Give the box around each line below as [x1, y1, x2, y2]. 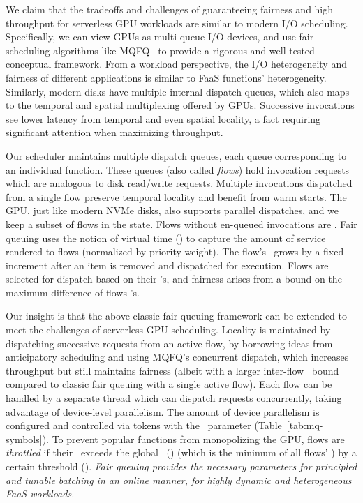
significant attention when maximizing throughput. [6, 125, 223, 140]
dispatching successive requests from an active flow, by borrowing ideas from [6, 336, 333, 350]
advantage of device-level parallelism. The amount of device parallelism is [6, 404, 320, 419]
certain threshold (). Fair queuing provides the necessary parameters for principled [6, 459, 357, 473]
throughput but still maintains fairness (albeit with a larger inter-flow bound [6, 363, 339, 377]
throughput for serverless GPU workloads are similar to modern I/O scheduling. [6, 15, 348, 30]
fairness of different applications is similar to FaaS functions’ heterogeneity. [6, 70, 327, 84]
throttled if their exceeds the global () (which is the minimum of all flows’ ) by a [6, 445, 357, 460]
